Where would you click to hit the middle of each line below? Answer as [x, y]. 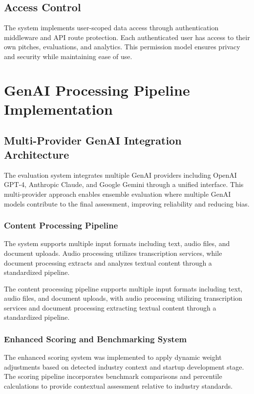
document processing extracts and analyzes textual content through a [108, 262]
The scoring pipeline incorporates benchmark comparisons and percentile [113, 376]
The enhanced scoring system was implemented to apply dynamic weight [113, 357]
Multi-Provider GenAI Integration [93, 140]
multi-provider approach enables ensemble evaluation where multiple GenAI [117, 194]
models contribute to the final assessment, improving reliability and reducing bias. [127, 203]
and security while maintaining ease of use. [68, 56]
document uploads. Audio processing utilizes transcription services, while [113, 253]
